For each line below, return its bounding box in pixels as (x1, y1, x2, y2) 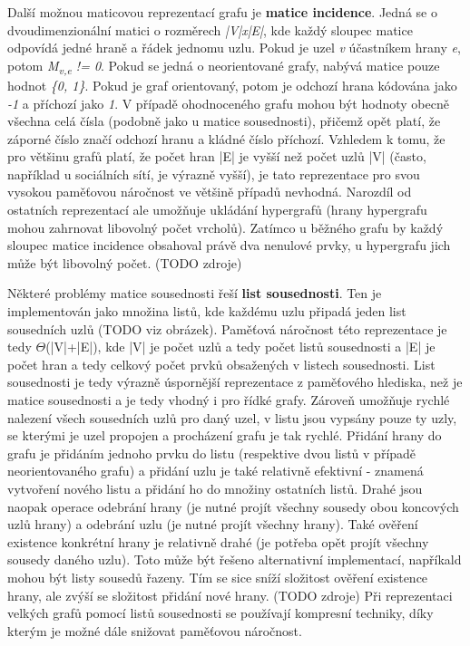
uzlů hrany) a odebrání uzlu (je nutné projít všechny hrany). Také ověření (7, 515, 418, 534)
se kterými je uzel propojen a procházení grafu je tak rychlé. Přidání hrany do (7, 426, 442, 445)
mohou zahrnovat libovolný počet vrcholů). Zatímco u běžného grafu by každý (7, 217, 444, 236)
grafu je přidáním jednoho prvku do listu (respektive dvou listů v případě (7, 443, 416, 462)
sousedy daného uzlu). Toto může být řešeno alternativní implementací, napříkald (7, 550, 462, 569)
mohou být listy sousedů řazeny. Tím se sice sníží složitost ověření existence (7, 567, 428, 586)
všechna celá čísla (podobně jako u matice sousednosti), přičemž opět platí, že (7, 111, 441, 130)
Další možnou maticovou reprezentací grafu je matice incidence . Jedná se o (7, 3, 437, 21)
